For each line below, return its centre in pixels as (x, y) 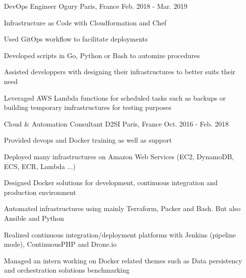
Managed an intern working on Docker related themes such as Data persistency (123, 260)
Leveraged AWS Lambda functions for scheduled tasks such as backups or (115, 97)
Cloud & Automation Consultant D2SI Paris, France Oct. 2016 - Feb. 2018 (116, 123)
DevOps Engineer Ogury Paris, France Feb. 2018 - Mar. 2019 (96, 6)
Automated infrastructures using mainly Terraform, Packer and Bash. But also (122, 208)
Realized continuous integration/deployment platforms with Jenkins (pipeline (120, 234)
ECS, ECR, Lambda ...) (40, 166)
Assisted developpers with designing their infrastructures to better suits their (120, 72)
